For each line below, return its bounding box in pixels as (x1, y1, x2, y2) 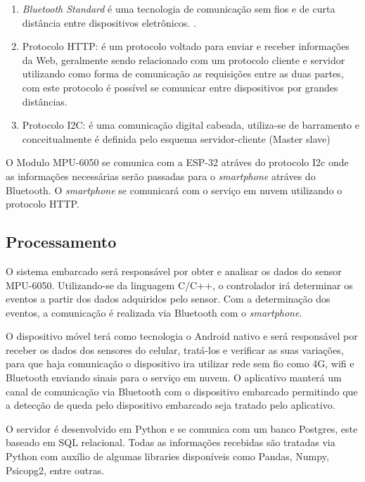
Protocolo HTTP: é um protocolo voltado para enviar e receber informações (22, 39, 350, 53)
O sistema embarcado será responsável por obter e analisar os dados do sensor (6, 263, 342, 278)
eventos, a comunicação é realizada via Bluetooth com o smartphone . (6, 305, 302, 319)
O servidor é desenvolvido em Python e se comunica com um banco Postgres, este (6, 421, 358, 436)
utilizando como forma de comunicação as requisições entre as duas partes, (22, 66, 344, 81)
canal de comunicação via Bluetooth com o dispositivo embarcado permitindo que (6, 383, 358, 398)
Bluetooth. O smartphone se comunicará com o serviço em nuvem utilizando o (6, 182, 342, 197)
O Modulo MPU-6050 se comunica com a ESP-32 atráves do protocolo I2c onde (6, 155, 349, 170)
